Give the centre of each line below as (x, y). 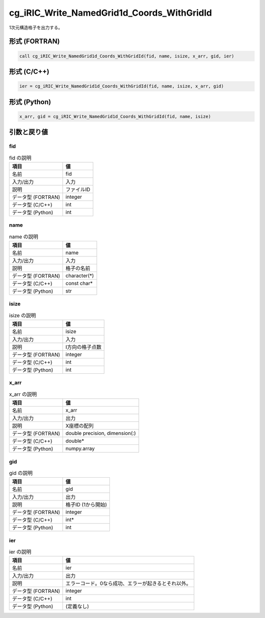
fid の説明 (20, 158)
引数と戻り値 (28, 132)
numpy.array (80, 449)
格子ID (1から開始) (86, 505)
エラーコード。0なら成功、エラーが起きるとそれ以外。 (128, 584)
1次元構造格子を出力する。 (36, 27)
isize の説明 (23, 315)
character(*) (80, 276)
